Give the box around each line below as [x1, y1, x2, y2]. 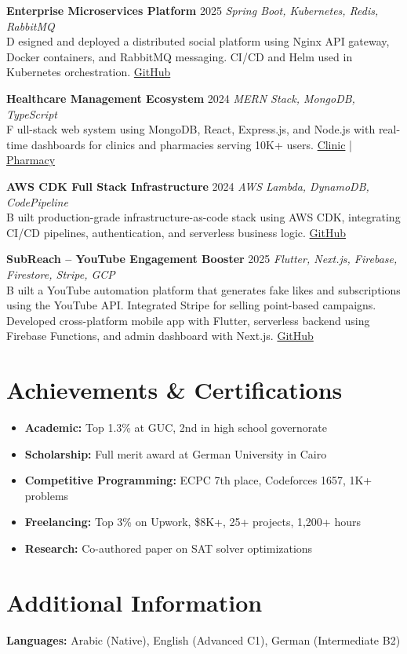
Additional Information [6, 586, 263, 618]
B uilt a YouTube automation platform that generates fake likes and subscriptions [6, 281, 401, 298]
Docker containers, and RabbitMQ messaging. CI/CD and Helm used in [6, 48, 353, 64]
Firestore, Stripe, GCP [6, 265, 115, 282]
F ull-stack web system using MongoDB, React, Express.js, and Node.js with [6, 121, 376, 137]
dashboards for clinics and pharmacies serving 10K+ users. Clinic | [31, 136, 352, 152]
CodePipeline [6, 193, 68, 210]
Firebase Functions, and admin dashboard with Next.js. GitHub [6, 327, 314, 344]
